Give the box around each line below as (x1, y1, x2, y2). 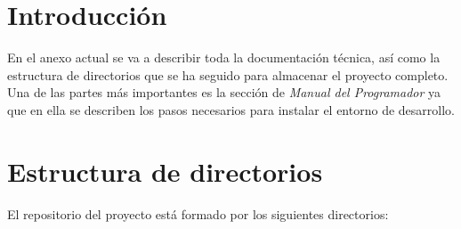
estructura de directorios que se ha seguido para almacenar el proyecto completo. (7, 65, 449, 84)
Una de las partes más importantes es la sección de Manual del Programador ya (7, 83, 441, 102)
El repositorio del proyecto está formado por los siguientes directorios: (7, 204, 389, 223)
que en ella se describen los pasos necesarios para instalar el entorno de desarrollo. (7, 100, 455, 119)
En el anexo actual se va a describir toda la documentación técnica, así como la (7, 48, 441, 67)
